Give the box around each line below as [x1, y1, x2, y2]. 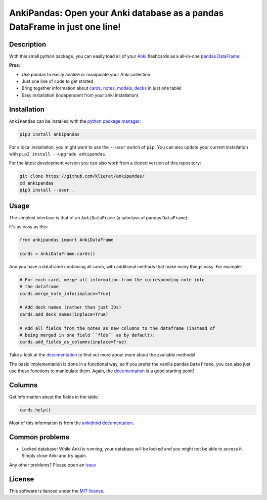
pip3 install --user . [19, 187, 75, 193]
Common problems [9, 433, 70, 441]
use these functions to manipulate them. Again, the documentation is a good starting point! [9, 368, 194, 374]
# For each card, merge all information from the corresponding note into [19, 277, 205, 282]
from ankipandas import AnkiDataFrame [19, 237, 114, 243]
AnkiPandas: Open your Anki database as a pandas [9, 7, 224, 18]
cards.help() [19, 407, 51, 413]
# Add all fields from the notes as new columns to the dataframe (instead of [19, 325, 215, 331]
